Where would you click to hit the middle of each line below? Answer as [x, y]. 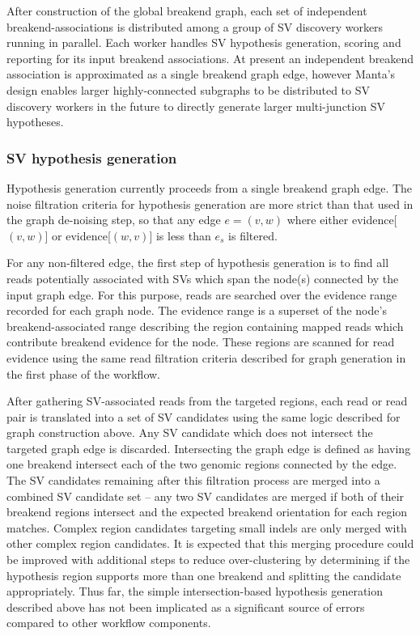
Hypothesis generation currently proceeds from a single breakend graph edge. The [210, 187]
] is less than [180, 235]
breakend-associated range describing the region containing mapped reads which [205, 326]
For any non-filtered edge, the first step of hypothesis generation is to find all [198, 263]
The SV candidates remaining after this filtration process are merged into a [193, 480]
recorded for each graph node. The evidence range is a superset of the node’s [197, 310]
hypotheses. [35, 122]
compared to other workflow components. [109, 623]
